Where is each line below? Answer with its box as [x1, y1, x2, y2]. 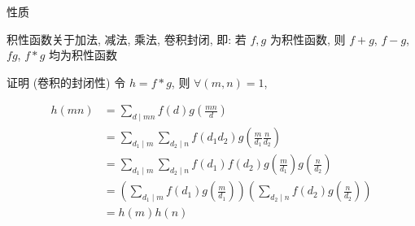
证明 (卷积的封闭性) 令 [7, 73, 126, 90]
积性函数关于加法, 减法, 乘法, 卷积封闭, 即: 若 [7, 30, 247, 47]
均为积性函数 [49, 46, 118, 63]
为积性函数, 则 [269, 30, 346, 47]
